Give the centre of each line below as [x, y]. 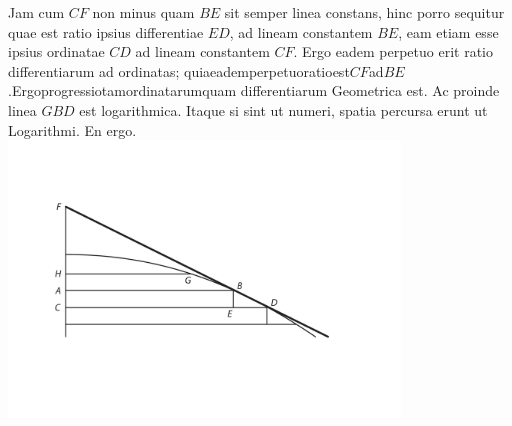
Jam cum [36, 12]
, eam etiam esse [448, 31]
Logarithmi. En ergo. [72, 129]
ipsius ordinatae [56, 51]
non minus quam [143, 12]
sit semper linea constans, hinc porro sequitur [364, 12]
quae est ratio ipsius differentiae [106, 31]
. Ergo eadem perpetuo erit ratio [393, 51]
